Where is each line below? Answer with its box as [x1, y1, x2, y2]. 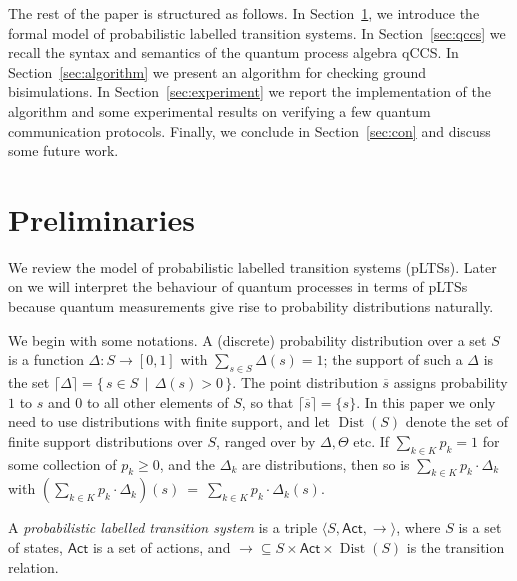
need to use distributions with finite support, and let [8, 411, 331, 432]
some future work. [8, 140, 119, 161]
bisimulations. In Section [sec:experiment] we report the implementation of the [8, 81, 491, 102]
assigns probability [393, 372, 508, 393]
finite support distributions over [8, 430, 203, 451]
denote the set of [405, 411, 509, 432]
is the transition [406, 537, 505, 558]
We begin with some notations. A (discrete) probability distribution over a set [8, 329, 487, 350]
